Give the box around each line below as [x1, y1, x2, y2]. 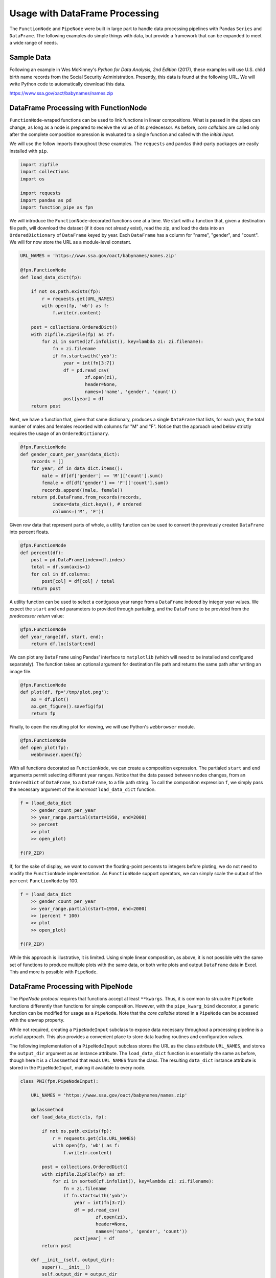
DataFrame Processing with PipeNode [9, 982, 133, 991]
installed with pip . [9, 148, 49, 154]
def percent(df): [20, 550, 64, 556]
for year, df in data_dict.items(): [31, 466, 123, 471]
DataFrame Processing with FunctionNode [9, 104, 147, 112]
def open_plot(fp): [20, 744, 69, 750]
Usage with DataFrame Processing [9, 8, 159, 19]
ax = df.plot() [31, 696, 69, 702]
